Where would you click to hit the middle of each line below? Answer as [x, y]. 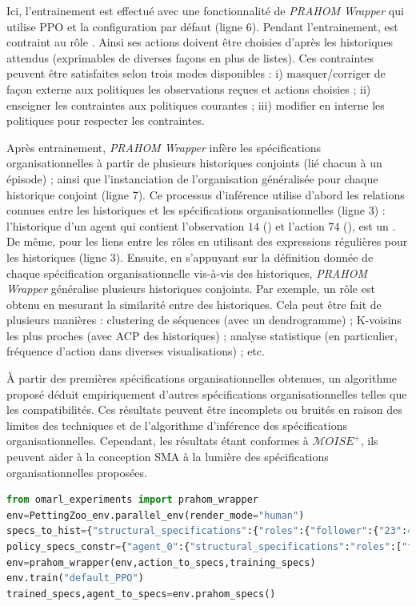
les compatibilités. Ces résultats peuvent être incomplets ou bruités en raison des [204, 409]
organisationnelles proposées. [77, 472]
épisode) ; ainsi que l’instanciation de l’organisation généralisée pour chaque [192, 178]
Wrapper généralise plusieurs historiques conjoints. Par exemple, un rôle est [191, 289]
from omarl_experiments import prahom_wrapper [133, 500]
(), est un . [370, 225]
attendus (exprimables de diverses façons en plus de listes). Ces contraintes [190, 57]
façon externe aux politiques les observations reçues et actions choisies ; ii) [189, 88]
